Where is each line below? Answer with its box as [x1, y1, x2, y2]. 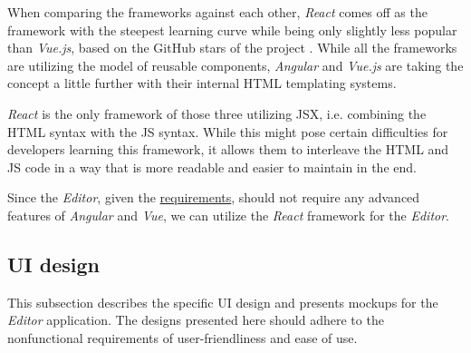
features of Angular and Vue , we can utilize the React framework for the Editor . [7, 205, 450, 224]
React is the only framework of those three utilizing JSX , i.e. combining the [7, 103, 427, 123]
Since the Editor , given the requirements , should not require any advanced [7, 188, 420, 207]
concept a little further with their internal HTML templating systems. [7, 74, 397, 93]
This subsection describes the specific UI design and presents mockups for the [7, 292, 438, 311]
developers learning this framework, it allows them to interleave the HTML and [7, 140, 449, 159]
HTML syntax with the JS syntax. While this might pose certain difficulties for [7, 122, 448, 141]
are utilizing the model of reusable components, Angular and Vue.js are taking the [7, 55, 464, 74]
